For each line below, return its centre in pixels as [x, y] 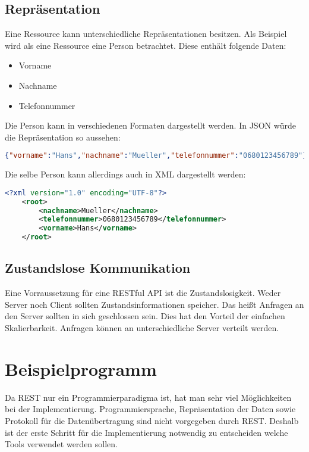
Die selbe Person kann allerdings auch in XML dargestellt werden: [125, 174]
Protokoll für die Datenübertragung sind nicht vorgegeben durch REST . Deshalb [152, 420]
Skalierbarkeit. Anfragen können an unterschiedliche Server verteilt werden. [142, 328]
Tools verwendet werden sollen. [61, 444]
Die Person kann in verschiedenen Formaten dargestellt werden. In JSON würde [151, 125]
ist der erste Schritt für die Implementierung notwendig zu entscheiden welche [146, 432]
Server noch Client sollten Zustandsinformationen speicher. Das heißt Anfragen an [154, 304]
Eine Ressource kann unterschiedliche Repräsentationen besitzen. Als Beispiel [146, 34]
